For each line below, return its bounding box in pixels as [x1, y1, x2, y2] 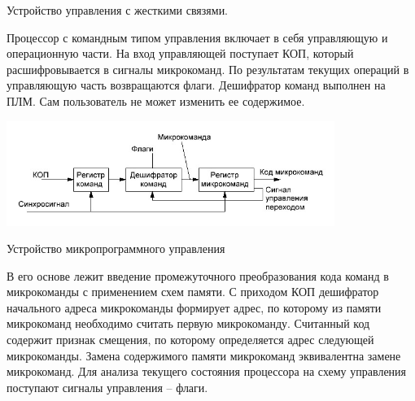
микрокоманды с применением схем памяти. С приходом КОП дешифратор [7, 283, 379, 300]
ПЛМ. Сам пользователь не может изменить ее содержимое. [7, 92, 305, 109]
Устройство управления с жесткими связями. [7, 2, 229, 18]
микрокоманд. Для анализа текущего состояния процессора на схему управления [7, 363, 407, 380]
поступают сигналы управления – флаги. [7, 378, 208, 395]
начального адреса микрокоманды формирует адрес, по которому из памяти [7, 299, 382, 316]
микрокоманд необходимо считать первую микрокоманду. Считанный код [7, 315, 370, 332]
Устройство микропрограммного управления [7, 240, 225, 257]
